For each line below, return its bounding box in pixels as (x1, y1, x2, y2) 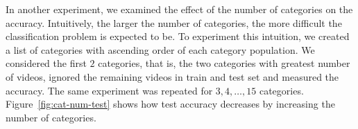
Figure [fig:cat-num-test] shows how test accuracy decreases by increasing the (6, 97, 335, 111)
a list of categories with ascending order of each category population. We (6, 42, 315, 57)
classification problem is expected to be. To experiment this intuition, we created (6, 29, 350, 43)
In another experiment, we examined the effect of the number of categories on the (6, 2, 353, 16)
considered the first (6, 56, 87, 70)
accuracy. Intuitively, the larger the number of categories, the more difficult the (6, 15, 342, 30)
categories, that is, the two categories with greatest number (98, 56, 350, 70)
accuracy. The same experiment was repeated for (6, 83, 213, 97)
